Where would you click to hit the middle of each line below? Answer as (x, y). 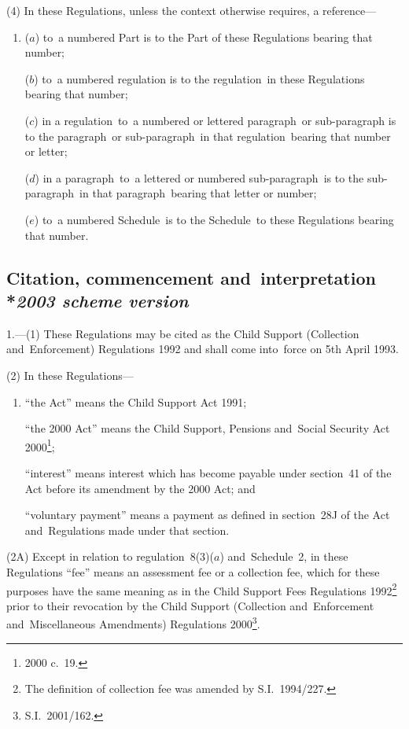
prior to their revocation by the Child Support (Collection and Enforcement (190, 605)
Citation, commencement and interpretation (191, 277)
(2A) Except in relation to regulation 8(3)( (110, 556)
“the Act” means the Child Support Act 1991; (136, 401)
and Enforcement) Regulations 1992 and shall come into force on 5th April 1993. (203, 349)
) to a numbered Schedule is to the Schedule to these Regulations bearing (214, 219)
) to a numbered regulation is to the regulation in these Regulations (199, 78)
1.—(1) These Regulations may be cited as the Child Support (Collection (183, 333)
